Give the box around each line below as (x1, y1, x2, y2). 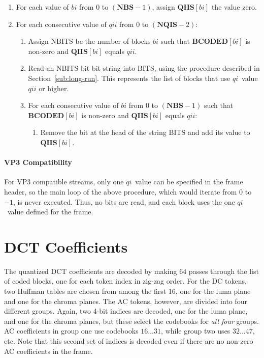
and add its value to (188, 127, 250, 137)
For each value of (16, 2, 69, 12)
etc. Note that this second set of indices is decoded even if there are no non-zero (4, 335, 253, 346)
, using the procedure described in (154, 63, 260, 73)
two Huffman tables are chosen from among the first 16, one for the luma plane (4, 286, 251, 296)
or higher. (39, 82, 69, 93)
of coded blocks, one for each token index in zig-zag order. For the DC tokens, (4, 276, 247, 286)
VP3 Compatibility (4, 157, 72, 168)
